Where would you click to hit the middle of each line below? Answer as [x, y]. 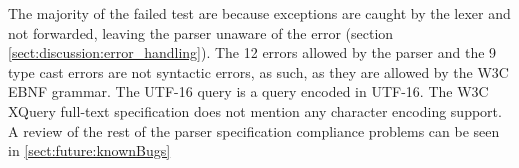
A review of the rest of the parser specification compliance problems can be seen [254, 130]
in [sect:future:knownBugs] [89, 150]
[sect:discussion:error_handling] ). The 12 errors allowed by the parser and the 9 [252, 52]
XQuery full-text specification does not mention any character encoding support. [255, 110]
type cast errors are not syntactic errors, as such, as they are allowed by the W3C [258, 71]
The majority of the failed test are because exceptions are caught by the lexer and [259, 13]
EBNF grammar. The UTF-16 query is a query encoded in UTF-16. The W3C [248, 91]
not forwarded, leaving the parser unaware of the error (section [201, 32]
